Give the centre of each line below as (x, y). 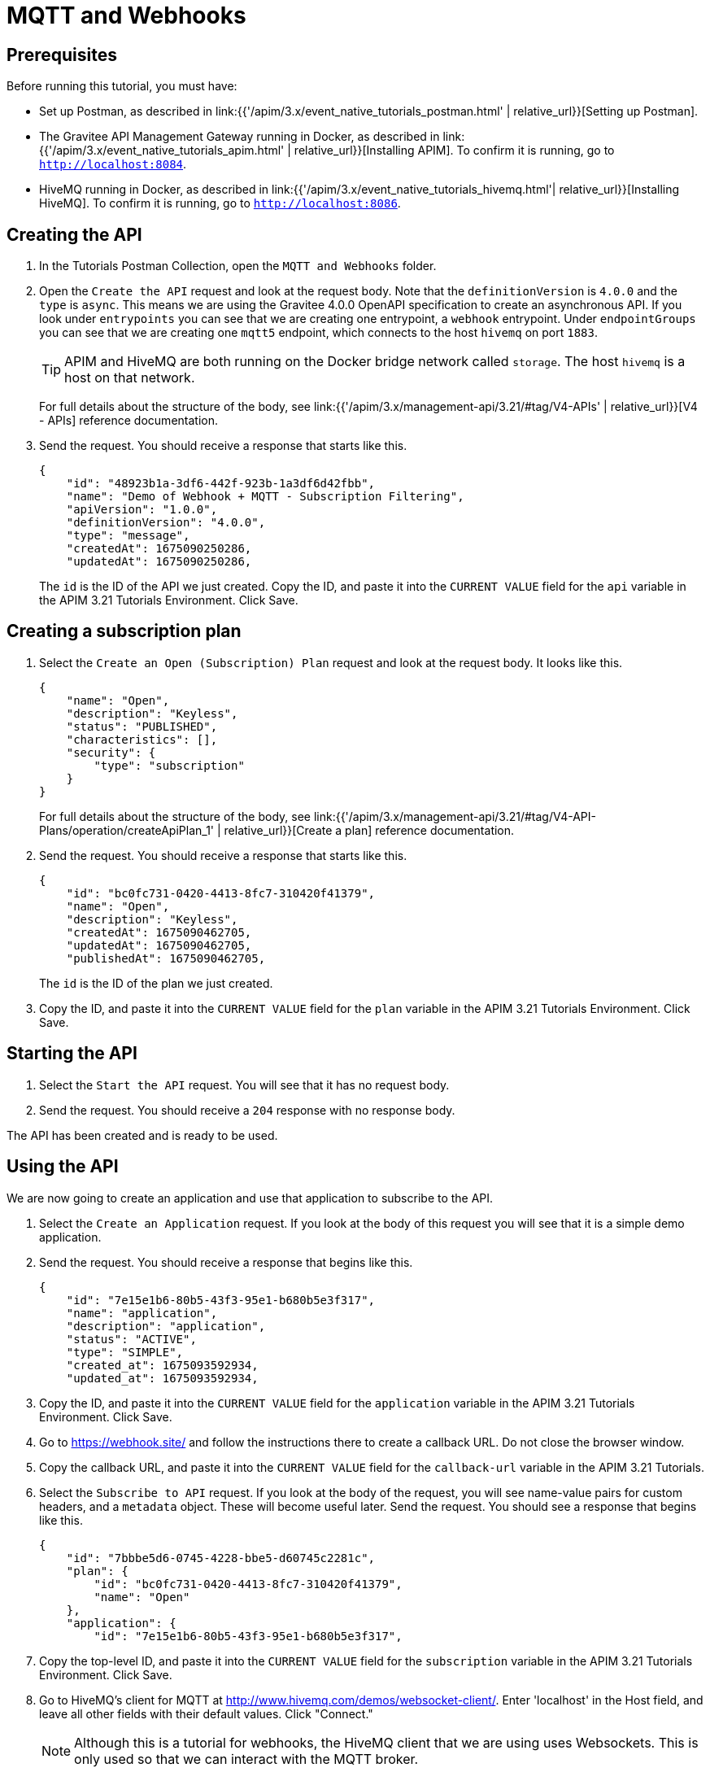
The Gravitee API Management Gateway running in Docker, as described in (240, 137)
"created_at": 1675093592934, (162, 1365)
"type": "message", (128, 536)
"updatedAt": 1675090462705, (159, 945)
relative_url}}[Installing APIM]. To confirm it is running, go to (454, 151)
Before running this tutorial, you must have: (122, 86)
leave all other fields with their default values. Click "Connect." (206, 1713)
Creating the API (74, 234)
